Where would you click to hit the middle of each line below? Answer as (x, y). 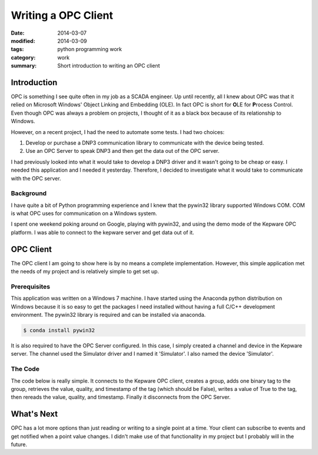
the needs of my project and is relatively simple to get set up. (85, 272)
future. (19, 444)
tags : (17, 49)
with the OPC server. (36, 178)
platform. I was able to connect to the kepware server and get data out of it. (102, 232)
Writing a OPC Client (62, 15)
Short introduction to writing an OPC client (109, 66)
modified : (23, 41)
